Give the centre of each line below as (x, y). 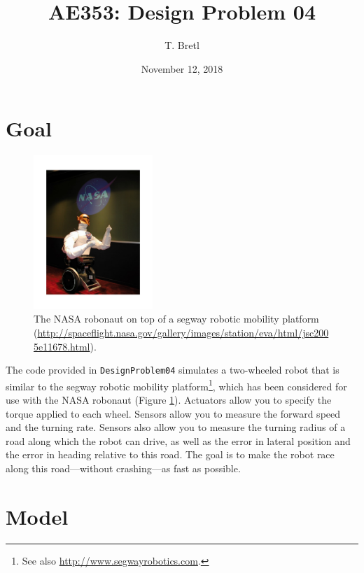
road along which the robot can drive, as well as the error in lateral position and (178, 440)
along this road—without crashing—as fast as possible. (123, 468)
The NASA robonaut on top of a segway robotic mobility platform (176, 319)
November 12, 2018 (182, 68)
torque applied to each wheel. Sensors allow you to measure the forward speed (173, 413)
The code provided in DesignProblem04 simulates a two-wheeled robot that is (173, 370)
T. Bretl (182, 45)
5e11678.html (62, 346)
